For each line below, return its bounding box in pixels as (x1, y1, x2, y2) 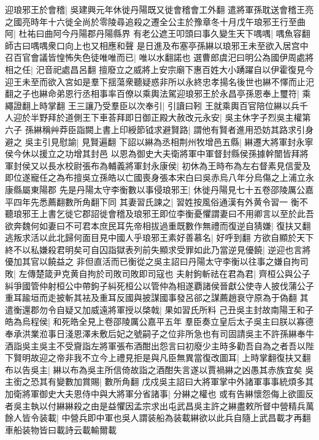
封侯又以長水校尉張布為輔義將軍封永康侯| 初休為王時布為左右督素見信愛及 (13, 159, 311, 172)
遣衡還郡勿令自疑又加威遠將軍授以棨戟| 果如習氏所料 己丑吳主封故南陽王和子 (5, 303, 314, 316)
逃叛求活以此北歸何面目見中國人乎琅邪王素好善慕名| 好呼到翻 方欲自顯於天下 (5, 231, 314, 244)
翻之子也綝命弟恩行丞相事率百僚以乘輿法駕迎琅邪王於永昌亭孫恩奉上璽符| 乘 (5, 87, 311, 100)
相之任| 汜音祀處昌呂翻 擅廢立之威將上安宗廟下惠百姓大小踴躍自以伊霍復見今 (5, 63, 314, 75)
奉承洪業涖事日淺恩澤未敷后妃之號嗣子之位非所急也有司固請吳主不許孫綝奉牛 (5, 327, 314, 340)
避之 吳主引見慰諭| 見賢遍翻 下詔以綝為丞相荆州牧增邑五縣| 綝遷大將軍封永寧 (5, 135, 313, 148)
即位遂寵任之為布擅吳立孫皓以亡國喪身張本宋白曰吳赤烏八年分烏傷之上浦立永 (5, 171, 314, 184)
